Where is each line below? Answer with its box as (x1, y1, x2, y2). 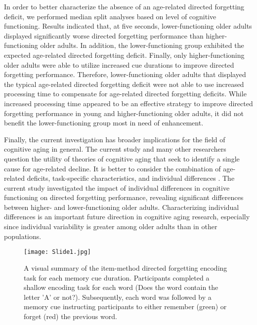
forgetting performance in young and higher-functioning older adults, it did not (4, 108, 244, 118)
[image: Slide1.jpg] (24, 248, 91, 256)
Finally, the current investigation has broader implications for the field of (4, 134, 225, 144)
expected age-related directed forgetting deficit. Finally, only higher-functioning (4, 49, 245, 60)
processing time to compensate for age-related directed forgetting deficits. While (4, 88, 247, 99)
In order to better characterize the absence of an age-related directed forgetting (4, 1, 245, 11)
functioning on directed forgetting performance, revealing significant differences (4, 192, 244, 203)
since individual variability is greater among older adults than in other (4, 221, 217, 232)
